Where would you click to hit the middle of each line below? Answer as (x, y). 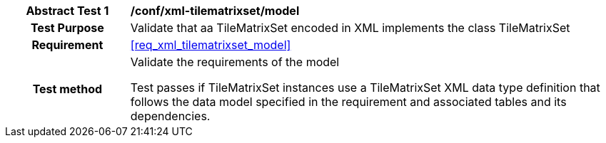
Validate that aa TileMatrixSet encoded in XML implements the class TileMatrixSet (350, 28)
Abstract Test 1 (67, 11)
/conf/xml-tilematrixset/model (215, 11)
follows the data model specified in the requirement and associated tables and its (348, 102)
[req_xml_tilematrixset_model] (211, 45)
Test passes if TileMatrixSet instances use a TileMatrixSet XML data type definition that (365, 88)
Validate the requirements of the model (235, 62)
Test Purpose (67, 28)
